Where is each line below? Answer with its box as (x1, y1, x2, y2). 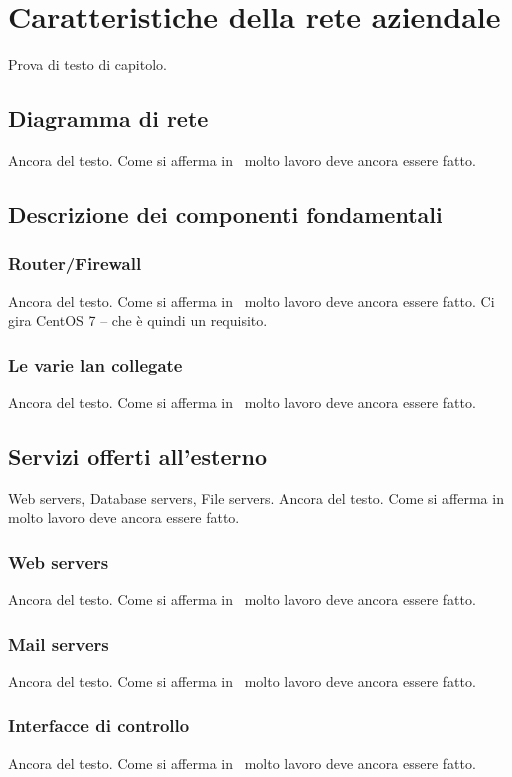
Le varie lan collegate (8, 352, 183, 377)
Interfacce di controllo (8, 713, 190, 738)
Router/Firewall (8, 251, 142, 276)
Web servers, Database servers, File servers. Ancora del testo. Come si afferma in (8, 487, 504, 508)
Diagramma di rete (8, 103, 209, 134)
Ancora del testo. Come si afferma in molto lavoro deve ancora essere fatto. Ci (8, 290, 495, 311)
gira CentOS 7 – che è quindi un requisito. (8, 310, 268, 331)
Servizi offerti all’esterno (8, 440, 268, 471)
